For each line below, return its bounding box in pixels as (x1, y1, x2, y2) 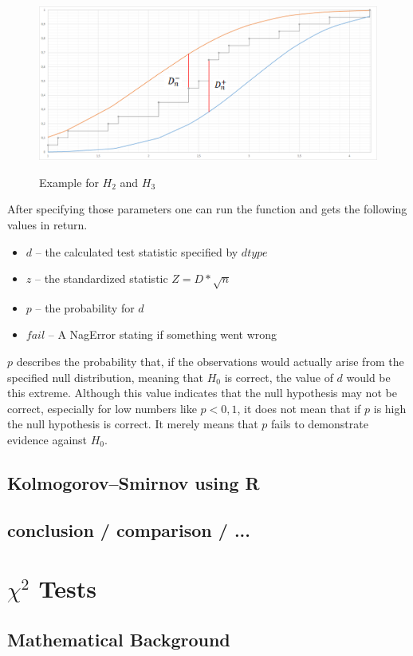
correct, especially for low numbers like (7, 400, 197, 416)
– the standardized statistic (34, 270, 168, 287)
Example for (39, 173, 99, 190)
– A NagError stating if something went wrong (48, 326, 277, 343)
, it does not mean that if (237, 400, 361, 416)
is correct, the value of (224, 368, 333, 385)
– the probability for (35, 299, 135, 316)
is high (373, 400, 407, 416)
